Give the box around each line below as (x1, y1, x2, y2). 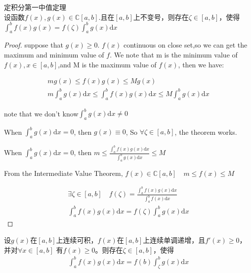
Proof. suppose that (4, 40, 63, 50)
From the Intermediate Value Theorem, (4, 167, 123, 178)
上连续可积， (56, 235, 98, 245)
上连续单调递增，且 (143, 235, 206, 245)
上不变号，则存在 (133, 11, 189, 22)
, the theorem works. (174, 126, 237, 137)
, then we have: (178, 59, 224, 69)
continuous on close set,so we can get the (123, 40, 248, 50)
